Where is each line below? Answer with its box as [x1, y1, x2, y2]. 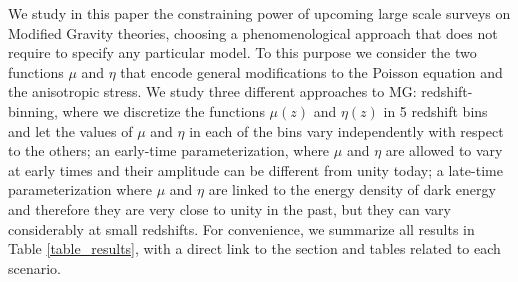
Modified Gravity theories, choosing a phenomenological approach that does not [8, 22, 498, 43]
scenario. [8, 257, 62, 278]
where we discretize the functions [62, 100, 265, 121]
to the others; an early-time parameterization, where [8, 140, 330, 161]
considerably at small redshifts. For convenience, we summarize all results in [8, 218, 475, 239]
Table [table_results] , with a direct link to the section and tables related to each [8, 238, 501, 259]
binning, [8, 100, 58, 121]
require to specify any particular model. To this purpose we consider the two [8, 42, 477, 63]
